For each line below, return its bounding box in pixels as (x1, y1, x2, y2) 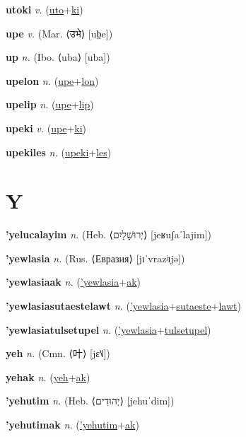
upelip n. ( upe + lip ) (6, 97, 94, 112)
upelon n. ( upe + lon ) (6, 73, 99, 88)
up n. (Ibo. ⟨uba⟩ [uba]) (6, 49, 110, 64)
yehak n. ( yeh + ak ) (6, 369, 90, 384)
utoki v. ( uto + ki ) (6, 2, 83, 16)
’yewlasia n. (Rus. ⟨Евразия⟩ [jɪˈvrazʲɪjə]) (6, 250, 185, 265)
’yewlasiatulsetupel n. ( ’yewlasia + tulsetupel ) (6, 322, 211, 337)
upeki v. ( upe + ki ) (6, 120, 87, 135)
